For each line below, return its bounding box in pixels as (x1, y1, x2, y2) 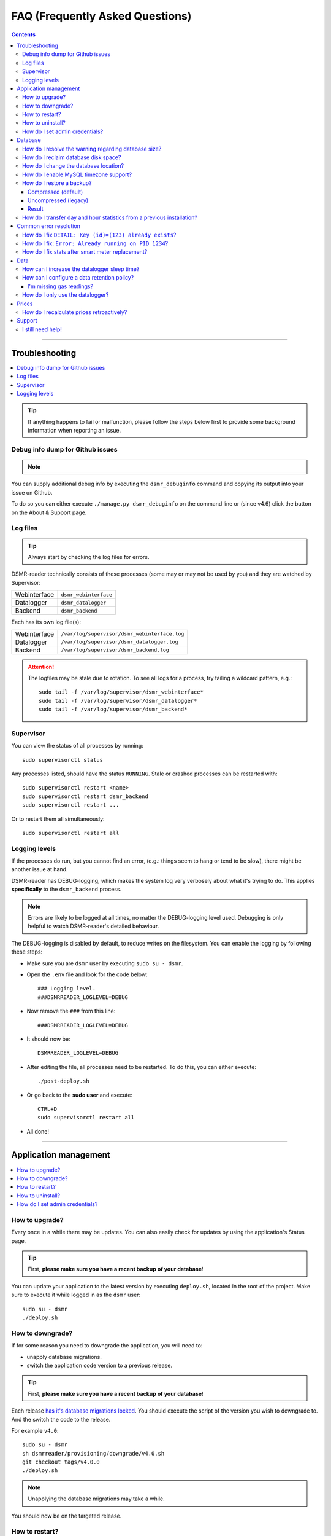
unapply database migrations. (26, 1353, 102, 1360)
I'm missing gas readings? (28, 283, 94, 290)
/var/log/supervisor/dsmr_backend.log (61, 647, 170, 653)
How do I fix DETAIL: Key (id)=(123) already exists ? (22, 231, 177, 238)
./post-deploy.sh (37, 1078, 89, 1084)
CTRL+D (37, 1105, 58, 1112)
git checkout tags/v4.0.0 (22, 1459, 101, 1465)
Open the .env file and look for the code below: (26, 971, 148, 978)
